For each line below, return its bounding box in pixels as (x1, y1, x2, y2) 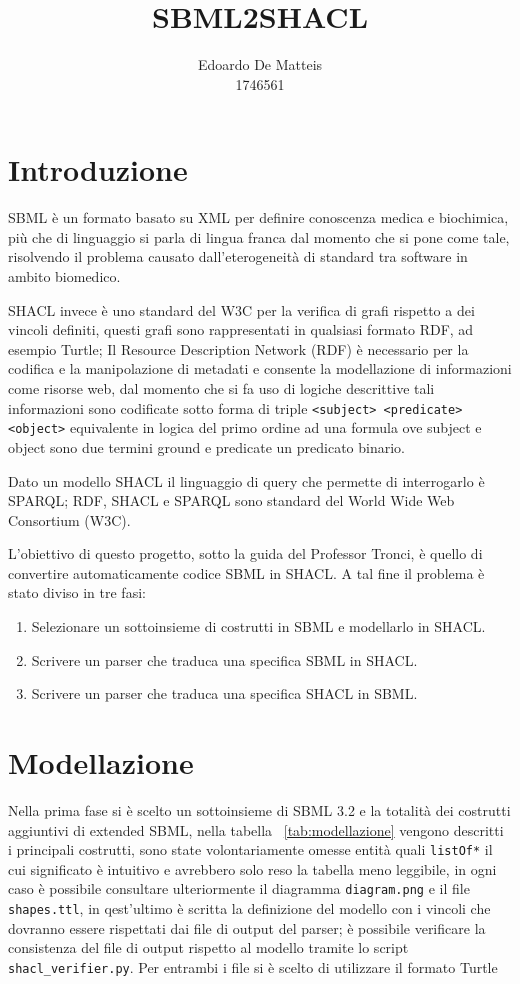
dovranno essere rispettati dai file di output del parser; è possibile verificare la (8, 917, 486, 938)
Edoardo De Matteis (197, 54, 323, 75)
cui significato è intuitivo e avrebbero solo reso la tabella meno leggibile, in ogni (8, 858, 497, 879)
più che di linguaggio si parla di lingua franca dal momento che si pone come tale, (8, 226, 510, 247)
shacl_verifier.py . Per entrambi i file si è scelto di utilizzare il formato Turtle (8, 956, 498, 977)
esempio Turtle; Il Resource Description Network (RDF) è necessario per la (8, 338, 469, 359)
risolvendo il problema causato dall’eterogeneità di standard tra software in (8, 246, 468, 267)
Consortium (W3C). (8, 509, 131, 530)
